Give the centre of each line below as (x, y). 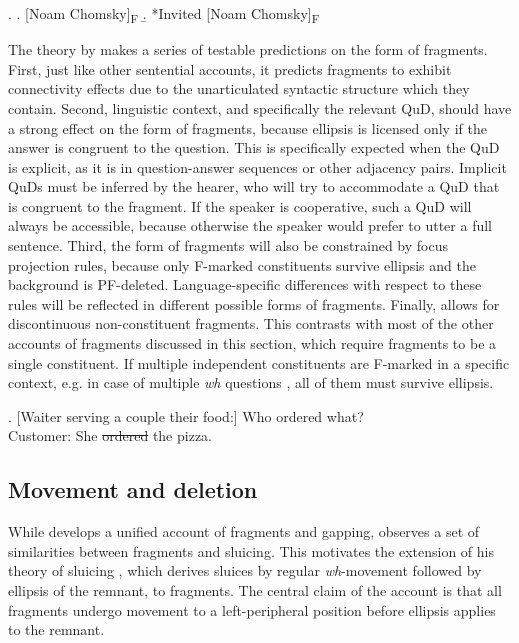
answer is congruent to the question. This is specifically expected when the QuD (254, 147)
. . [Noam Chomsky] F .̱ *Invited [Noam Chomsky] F (164, 14)
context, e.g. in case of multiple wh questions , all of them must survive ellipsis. (251, 382)
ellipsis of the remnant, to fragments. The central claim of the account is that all (255, 589)
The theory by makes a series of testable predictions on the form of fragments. (248, 49)
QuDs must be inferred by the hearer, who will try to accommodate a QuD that (254, 186)
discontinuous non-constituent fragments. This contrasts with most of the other (251, 323)
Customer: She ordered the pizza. (110, 435)
